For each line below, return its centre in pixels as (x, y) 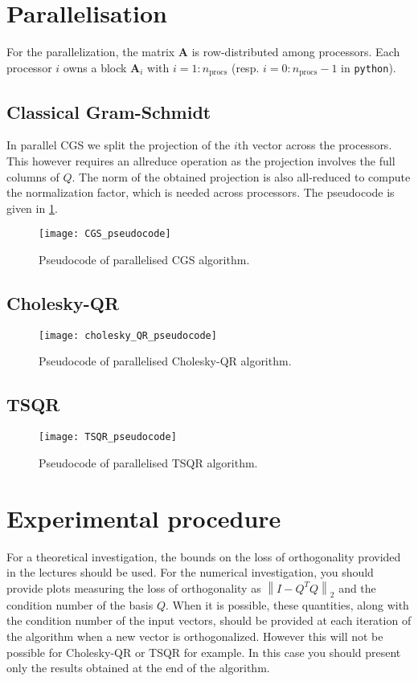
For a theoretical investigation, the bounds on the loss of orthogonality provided (204, 556)
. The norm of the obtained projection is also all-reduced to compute (241, 176)
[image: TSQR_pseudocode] (108, 437)
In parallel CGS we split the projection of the (119, 145)
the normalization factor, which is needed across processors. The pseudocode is (201, 192)
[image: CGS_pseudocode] (105, 234)
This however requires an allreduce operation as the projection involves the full (201, 160)
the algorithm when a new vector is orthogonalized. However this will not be (195, 636)
